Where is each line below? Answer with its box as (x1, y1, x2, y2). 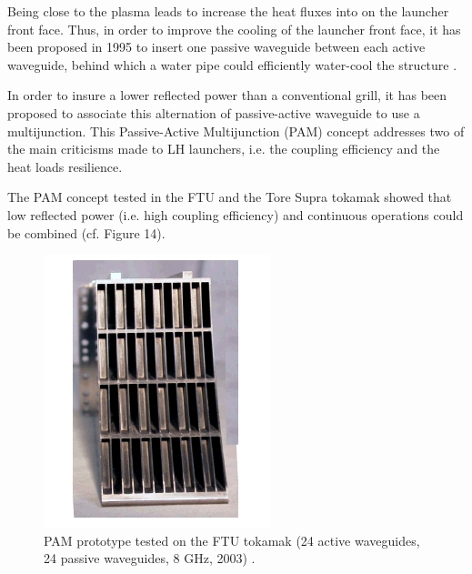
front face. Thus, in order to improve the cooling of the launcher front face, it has (7, 19, 461, 38)
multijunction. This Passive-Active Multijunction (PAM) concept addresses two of (7, 121, 465, 140)
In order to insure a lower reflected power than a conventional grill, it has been (7, 86, 447, 105)
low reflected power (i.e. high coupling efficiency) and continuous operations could (7, 205, 464, 224)
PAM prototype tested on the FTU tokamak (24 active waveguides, (44, 530, 420, 549)
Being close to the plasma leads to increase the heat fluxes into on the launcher (7, 2, 449, 20)
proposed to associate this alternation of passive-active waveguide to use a (7, 103, 420, 122)
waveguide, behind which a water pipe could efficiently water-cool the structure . (7, 55, 457, 74)
